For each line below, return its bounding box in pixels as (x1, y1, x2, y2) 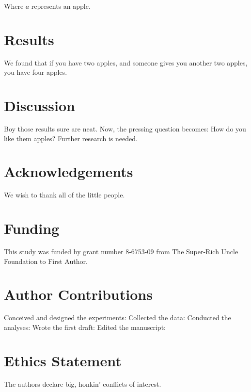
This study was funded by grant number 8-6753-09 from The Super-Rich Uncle (4, 246, 238, 257)
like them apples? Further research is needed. (4, 133, 138, 143)
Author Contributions (4, 284, 153, 304)
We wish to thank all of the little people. (4, 190, 125, 200)
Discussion (4, 96, 75, 115)
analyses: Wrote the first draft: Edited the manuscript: (4, 322, 166, 332)
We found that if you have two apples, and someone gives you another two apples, (4, 57, 248, 67)
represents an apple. (31, 1, 91, 11)
